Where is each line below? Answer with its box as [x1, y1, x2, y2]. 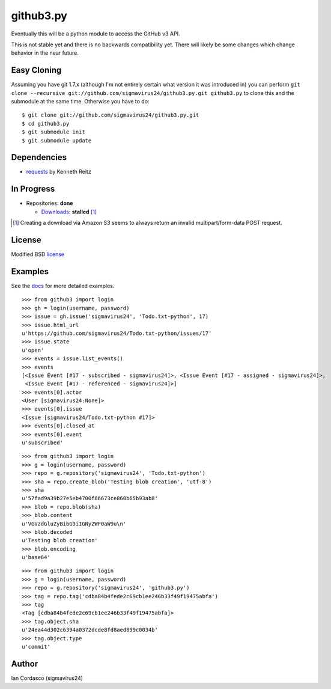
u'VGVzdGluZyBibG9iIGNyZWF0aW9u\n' [22, 520, 127, 527]
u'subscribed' [22, 439, 63, 446]
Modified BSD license [11, 251, 65, 258]
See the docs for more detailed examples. [11, 282, 115, 289]
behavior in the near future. [11, 49, 79, 57]
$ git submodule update [22, 137, 92, 144]
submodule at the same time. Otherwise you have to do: [11, 98, 150, 105]
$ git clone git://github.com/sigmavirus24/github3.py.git [22, 112, 199, 118]
